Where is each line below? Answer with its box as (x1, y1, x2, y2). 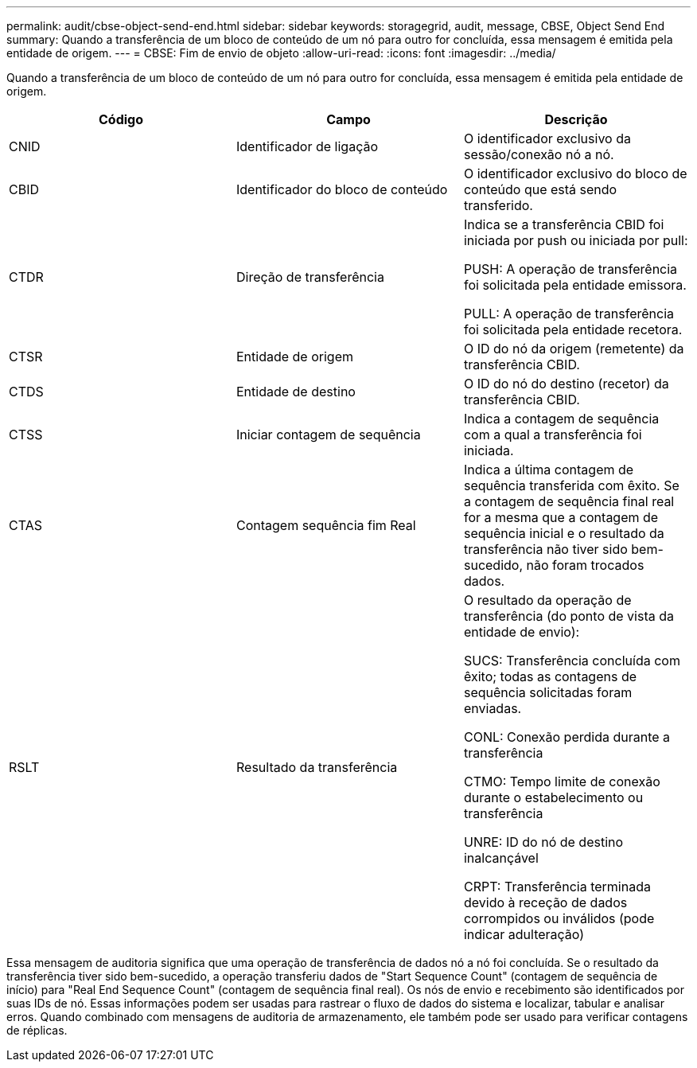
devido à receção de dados (463, 895, 628, 910)
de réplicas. (6, 1023, 68, 1037)
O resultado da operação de (463, 592, 632, 608)
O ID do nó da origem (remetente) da (463, 341, 684, 357)
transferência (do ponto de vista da (463, 608, 675, 624)
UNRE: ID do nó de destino (463, 834, 624, 850)
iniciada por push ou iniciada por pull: (463, 232, 688, 248)
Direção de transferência (236, 269, 384, 285)
